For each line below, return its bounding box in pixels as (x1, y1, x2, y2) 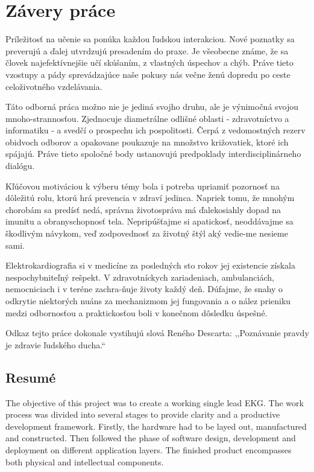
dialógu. (5, 159, 35, 172)
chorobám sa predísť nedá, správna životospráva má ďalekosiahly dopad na (5, 203, 281, 215)
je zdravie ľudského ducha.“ (5, 338, 105, 351)
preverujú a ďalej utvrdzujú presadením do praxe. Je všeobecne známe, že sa (5, 44, 289, 57)
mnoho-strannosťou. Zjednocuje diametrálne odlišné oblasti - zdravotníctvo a (5, 112, 289, 124)
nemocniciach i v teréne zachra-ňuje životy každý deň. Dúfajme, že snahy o (5, 282, 283, 295)
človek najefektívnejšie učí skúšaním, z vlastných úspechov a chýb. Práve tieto (5, 56, 294, 69)
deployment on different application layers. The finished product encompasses (5, 443, 292, 456)
